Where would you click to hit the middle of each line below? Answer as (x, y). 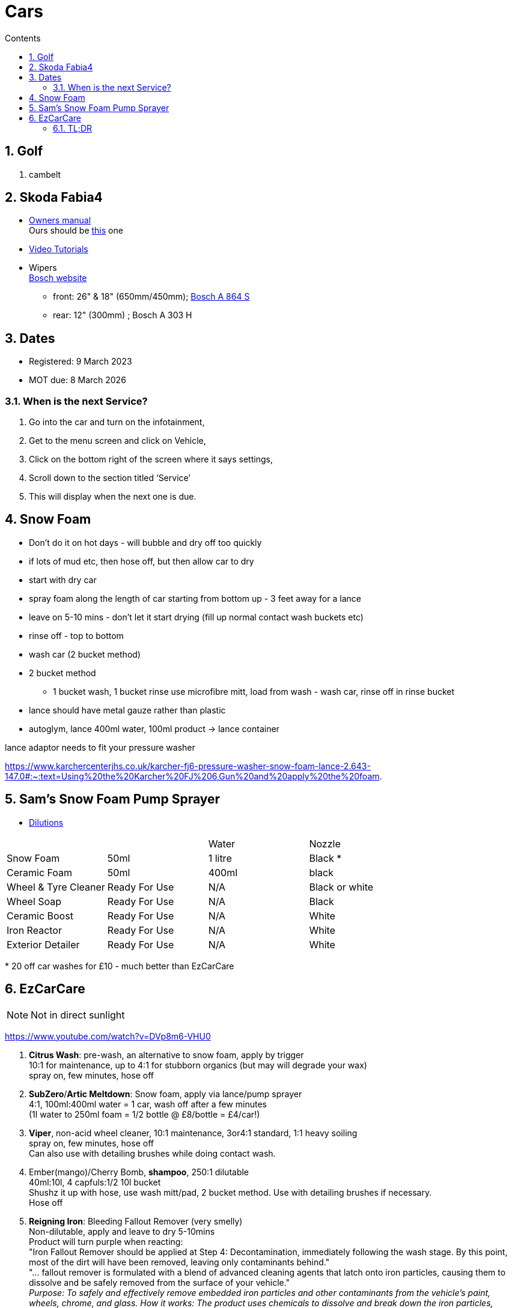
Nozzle (325, 843)
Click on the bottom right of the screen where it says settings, (151, 459)
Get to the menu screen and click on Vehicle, (117, 441)
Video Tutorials (59, 249)
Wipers (43, 268)
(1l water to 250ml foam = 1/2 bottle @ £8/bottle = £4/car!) (145, 1114)
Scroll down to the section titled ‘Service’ (110, 478)
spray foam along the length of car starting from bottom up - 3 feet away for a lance (195, 598)
